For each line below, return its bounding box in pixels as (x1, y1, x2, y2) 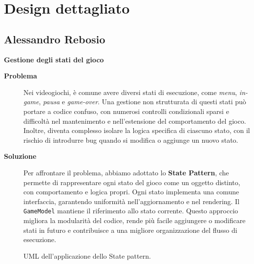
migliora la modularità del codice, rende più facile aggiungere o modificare (23, 215, 246, 225)
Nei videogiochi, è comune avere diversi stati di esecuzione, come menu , (23, 87, 237, 97)
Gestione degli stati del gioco (4, 54, 104, 64)
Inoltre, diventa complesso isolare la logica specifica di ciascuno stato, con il (23, 125, 250, 135)
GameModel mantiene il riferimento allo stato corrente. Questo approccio (23, 206, 238, 216)
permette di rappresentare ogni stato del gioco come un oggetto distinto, (23, 177, 240, 187)
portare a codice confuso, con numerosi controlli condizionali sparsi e (23, 106, 229, 116)
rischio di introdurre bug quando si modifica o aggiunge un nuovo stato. (23, 134, 238, 145)
